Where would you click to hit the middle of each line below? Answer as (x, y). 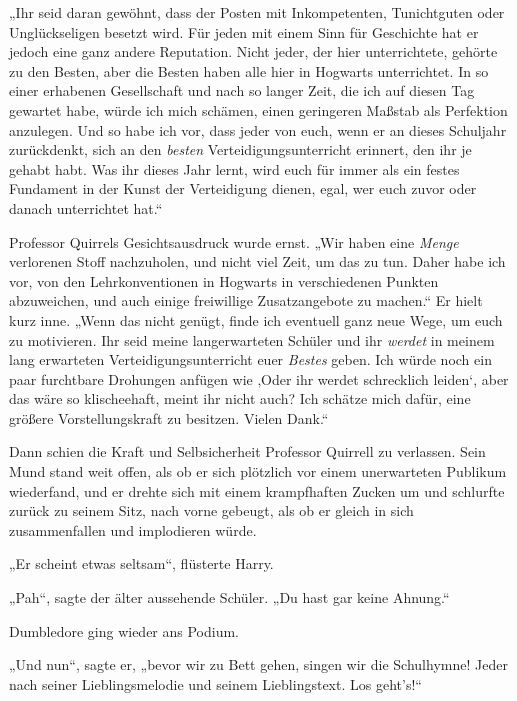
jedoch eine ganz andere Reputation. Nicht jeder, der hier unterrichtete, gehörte (253, 51)
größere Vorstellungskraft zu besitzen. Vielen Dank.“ (169, 417)
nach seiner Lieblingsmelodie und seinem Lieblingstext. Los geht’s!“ (215, 683)
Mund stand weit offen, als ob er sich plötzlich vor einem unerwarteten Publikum (258, 471)
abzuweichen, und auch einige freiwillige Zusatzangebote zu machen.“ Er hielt (246, 300)
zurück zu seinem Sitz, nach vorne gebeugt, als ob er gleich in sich (211, 510)
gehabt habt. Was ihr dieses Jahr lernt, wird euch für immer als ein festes (234, 168)
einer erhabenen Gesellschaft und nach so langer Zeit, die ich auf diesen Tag (242, 90)
